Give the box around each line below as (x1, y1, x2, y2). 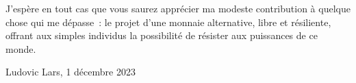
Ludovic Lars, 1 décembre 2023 (5, 64, 136, 79)
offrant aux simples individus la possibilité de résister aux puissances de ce (5, 28, 318, 43)
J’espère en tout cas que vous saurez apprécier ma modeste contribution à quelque (5, 1, 351, 15)
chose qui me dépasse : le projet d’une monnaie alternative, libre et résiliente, (5, 14, 331, 29)
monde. (5, 41, 36, 56)
